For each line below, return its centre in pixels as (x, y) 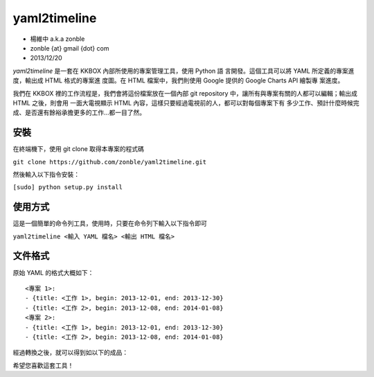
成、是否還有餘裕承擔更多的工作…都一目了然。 (79, 113)
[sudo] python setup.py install (68, 187)
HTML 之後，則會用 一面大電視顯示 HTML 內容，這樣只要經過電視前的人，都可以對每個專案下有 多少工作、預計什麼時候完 (186, 103)
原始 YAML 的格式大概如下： (53, 272)
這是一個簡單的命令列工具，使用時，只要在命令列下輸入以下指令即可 (110, 223)
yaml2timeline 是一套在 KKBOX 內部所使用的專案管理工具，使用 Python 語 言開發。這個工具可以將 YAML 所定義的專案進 (184, 71)
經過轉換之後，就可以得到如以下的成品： (70, 353)
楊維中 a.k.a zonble (57, 39)
